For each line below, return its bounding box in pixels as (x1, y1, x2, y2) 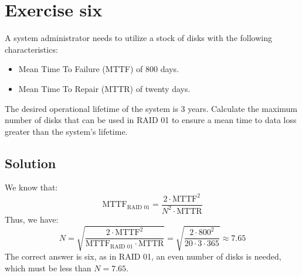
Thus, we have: (5, 213, 59, 225)
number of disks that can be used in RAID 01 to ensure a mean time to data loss (5, 114, 297, 126)
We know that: (5, 181, 58, 193)
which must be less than (5, 261, 91, 274)
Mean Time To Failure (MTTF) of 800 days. (18, 63, 179, 75)
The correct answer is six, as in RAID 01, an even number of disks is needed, (5, 250, 281, 263)
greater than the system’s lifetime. (5, 125, 128, 137)
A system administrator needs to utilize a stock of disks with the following (5, 32, 272, 44)
